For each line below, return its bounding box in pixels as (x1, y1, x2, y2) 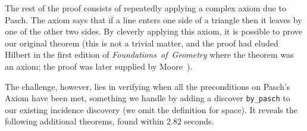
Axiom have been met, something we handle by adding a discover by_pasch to (5, 92, 290, 104)
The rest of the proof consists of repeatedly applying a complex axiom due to (5, 2, 286, 14)
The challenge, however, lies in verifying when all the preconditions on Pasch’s (5, 80, 290, 92)
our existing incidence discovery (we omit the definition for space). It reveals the (5, 103, 297, 116)
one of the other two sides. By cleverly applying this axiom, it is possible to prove (5, 25, 303, 38)
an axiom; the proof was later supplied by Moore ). (5, 60, 193, 72)
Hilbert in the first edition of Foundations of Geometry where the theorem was (5, 48, 294, 61)
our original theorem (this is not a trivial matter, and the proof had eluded (5, 36, 278, 49)
